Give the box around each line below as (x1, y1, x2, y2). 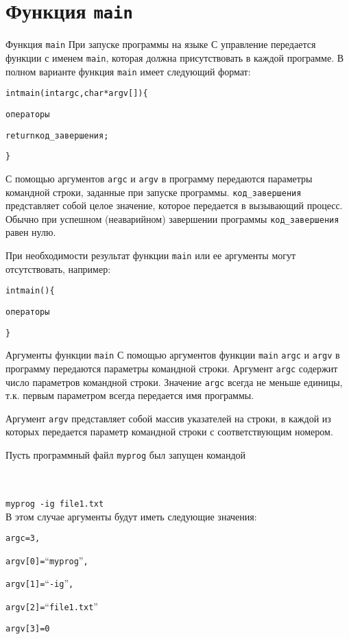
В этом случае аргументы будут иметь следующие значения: (5, 509, 257, 523)
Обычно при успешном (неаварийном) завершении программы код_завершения (5, 211, 339, 226)
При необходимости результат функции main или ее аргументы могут (5, 248, 296, 262)
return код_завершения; (5, 130, 109, 141)
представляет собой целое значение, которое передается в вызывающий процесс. (5, 198, 343, 213)
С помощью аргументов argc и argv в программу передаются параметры (5, 171, 313, 185)
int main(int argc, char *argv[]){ (5, 88, 148, 99)
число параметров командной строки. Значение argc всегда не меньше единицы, (5, 374, 343, 389)
